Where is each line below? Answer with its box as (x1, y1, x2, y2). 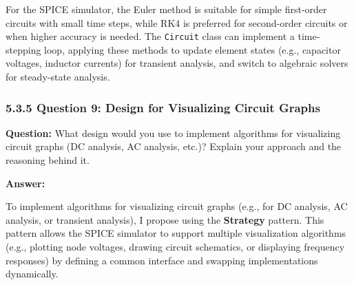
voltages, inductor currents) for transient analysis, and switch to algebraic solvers (6, 56, 348, 70)
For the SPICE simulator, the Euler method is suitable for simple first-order (6, 2, 327, 16)
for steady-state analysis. (6, 70, 110, 84)
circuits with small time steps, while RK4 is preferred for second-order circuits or (6, 15, 348, 30)
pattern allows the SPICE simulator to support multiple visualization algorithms (6, 226, 346, 240)
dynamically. (6, 266, 59, 281)
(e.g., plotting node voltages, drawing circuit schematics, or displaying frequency (6, 240, 345, 253)
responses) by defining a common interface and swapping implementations (6, 253, 318, 267)
